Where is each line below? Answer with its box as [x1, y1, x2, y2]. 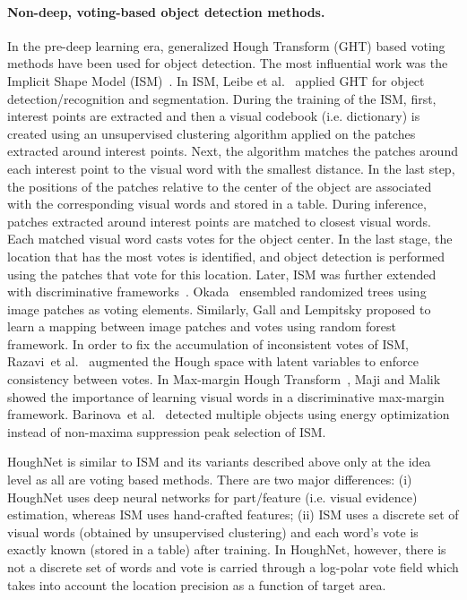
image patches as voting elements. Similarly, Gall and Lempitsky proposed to [7, 299, 431, 318]
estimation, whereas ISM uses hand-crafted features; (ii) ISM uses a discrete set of [7, 505, 459, 524]
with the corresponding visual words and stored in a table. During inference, [7, 194, 427, 213]
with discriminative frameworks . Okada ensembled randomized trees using [7, 282, 427, 301]
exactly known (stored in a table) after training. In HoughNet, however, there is [7, 540, 446, 559]
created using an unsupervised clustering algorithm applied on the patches [7, 124, 416, 142]
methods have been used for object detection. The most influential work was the [7, 54, 448, 73]
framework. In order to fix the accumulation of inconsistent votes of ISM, [7, 334, 409, 353]
